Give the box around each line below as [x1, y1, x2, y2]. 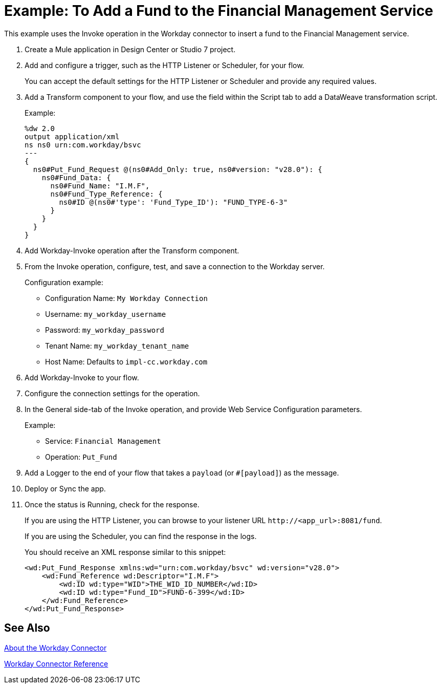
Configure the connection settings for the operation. [25, 389, 200, 398]
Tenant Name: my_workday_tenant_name [45, 341, 189, 350]
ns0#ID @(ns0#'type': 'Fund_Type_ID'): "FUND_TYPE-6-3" [59, 198, 288, 206]
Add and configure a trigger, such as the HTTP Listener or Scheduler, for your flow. [25, 60, 304, 70]
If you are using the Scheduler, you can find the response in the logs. [25, 531, 257, 541]
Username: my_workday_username [45, 309, 166, 318]
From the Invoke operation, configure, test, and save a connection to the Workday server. [25, 262, 325, 271]
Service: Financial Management [45, 436, 161, 445]
